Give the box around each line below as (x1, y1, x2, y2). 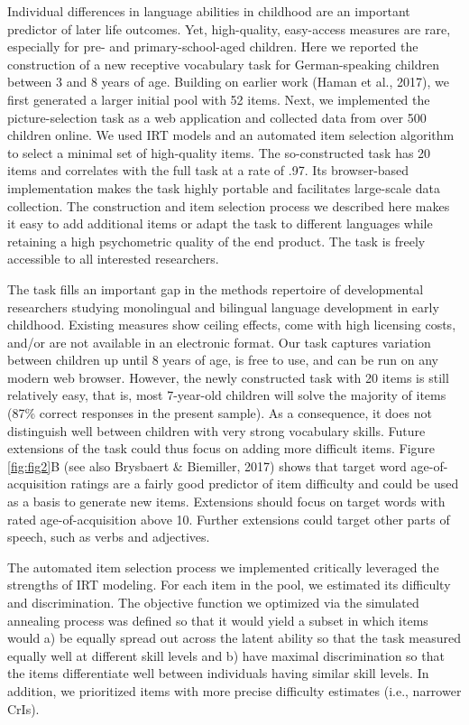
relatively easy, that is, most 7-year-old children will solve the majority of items (7, 386, 446, 404)
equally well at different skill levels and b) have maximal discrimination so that (7, 646, 445, 665)
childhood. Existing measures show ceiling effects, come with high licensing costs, (7, 315, 456, 334)
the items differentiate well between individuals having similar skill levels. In (7, 664, 429, 683)
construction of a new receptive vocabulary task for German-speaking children (7, 54, 439, 73)
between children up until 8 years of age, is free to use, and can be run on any (7, 350, 438, 369)
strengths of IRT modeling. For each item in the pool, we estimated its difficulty (7, 575, 451, 594)
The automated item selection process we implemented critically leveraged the (7, 557, 439, 576)
